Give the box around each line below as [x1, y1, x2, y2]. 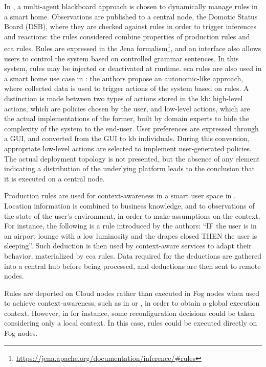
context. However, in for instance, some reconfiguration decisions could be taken [4, 307, 255, 318]
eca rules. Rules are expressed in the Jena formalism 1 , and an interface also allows [4, 41, 261, 54]
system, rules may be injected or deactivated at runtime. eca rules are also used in [4, 63, 262, 74]
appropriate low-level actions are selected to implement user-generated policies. [4, 143, 252, 153]
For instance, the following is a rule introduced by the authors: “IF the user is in [4, 220, 257, 231]
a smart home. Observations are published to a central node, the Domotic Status [4, 11, 258, 21]
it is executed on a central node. [4, 173, 105, 184]
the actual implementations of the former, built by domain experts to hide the [4, 113, 250, 124]
